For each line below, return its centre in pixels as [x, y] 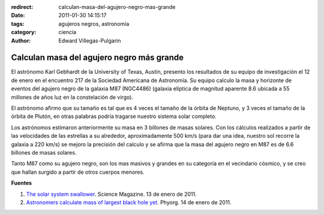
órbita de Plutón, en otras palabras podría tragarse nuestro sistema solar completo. [114, 116]
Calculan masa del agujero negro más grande [97, 58]
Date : [18, 16]
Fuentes [22, 183]
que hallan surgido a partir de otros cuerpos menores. [78, 172]
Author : [21, 40]
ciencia [67, 32]
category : [24, 32]
